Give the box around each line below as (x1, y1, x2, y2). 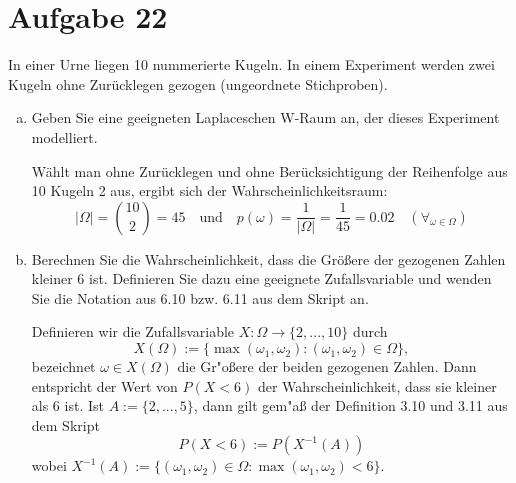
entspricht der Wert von (31, 375, 178, 396)
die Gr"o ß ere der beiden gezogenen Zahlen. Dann (177, 356, 477, 377)
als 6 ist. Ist (31, 395, 104, 416)
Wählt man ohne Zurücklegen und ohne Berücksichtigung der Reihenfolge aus (31, 160, 508, 181)
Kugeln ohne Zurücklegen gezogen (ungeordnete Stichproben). (8, 73, 388, 94)
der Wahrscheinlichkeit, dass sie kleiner (257, 375, 497, 396)
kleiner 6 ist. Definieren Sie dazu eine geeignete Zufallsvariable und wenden (31, 268, 492, 289)
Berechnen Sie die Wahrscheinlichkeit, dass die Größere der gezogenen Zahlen (31, 248, 506, 269)
